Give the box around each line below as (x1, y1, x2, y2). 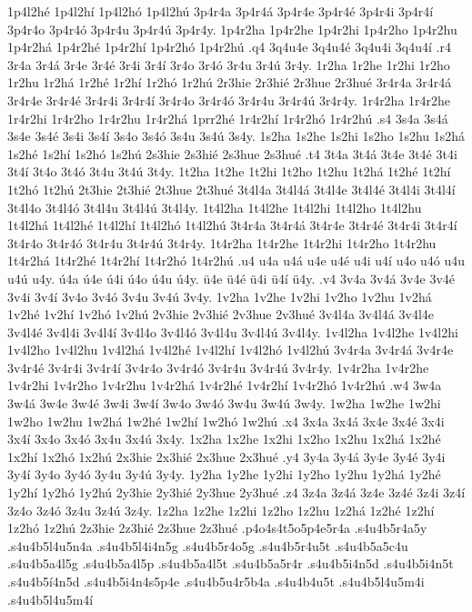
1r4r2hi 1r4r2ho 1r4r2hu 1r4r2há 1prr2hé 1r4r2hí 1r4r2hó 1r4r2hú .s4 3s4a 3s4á (7, 108, 448, 127)
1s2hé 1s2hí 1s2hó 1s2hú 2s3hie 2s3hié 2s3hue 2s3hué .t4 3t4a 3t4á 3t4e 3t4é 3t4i (7, 144, 457, 163)
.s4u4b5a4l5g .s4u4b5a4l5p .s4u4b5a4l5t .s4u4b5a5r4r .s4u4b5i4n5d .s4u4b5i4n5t (7, 554, 454, 573)
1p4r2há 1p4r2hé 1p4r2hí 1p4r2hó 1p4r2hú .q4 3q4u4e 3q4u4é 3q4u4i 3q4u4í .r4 (7, 37, 451, 56)
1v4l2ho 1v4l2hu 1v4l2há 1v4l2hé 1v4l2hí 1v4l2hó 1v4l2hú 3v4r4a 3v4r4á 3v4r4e (7, 340, 454, 359)
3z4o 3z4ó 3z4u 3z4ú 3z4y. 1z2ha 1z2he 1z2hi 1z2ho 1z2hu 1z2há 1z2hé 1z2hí (7, 500, 435, 519)
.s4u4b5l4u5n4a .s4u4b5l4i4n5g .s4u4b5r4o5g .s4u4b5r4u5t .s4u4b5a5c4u (7, 536, 408, 555)
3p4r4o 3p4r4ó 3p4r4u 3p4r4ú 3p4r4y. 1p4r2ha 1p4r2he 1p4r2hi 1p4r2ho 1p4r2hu (7, 19, 457, 38)
